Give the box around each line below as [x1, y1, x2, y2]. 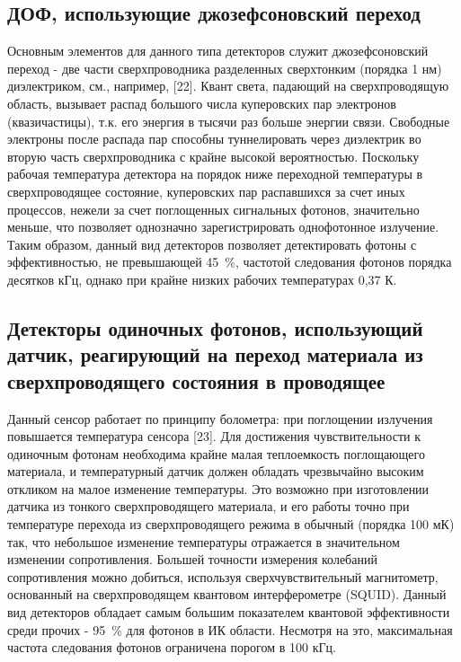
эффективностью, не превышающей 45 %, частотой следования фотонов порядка [7, 252, 452, 271]
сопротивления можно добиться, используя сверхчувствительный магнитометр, [7, 567, 439, 586]
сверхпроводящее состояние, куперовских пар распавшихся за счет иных [7, 181, 405, 200]
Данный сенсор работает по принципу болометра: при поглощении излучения [7, 409, 433, 428]
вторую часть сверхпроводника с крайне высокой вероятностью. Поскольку [7, 146, 420, 165]
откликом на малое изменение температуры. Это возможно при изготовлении [7, 479, 430, 498]
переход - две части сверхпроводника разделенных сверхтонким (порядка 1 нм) [7, 58, 442, 77]
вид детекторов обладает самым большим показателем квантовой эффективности [7, 603, 450, 622]
